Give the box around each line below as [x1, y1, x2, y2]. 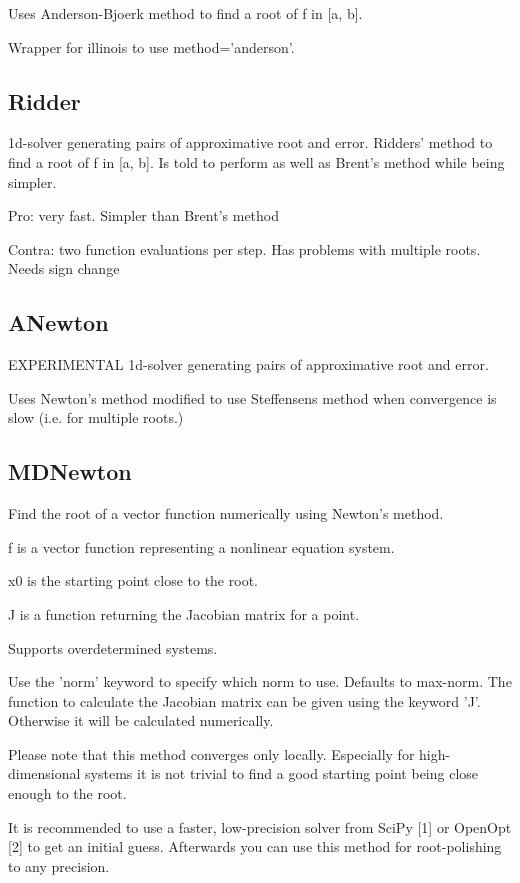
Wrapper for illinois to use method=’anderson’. [8, 36, 295, 57]
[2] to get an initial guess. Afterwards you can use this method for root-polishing [8, 836, 502, 857]
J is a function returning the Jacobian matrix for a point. [8, 603, 360, 624]
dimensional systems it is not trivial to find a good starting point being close [8, 763, 479, 784]
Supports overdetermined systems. [8, 637, 218, 658]
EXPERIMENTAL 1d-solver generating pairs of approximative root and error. [8, 354, 489, 375]
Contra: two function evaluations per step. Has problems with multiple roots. [8, 238, 481, 259]
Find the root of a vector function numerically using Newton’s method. [8, 503, 444, 524]
